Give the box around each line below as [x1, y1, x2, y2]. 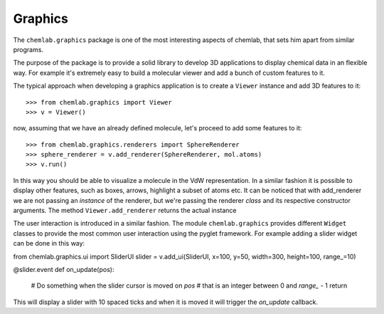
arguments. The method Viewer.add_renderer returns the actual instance [13, 206, 237, 215]
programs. [13, 45, 44, 53]
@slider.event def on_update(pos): [13, 265, 114, 273]
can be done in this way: [13, 239, 85, 248]
